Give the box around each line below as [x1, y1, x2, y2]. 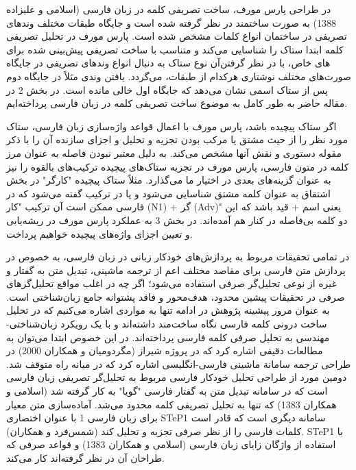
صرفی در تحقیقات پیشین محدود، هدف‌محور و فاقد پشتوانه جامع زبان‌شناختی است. [6, 289, 345, 304]
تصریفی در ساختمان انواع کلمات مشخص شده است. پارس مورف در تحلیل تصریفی [6, 29, 347, 43]
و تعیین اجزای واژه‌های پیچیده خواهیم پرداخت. [6, 226, 193, 240]
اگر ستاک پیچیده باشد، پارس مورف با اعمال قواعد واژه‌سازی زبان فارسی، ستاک [6, 119, 337, 133]
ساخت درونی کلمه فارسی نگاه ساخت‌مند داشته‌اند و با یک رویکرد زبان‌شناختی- [6, 317, 327, 331]
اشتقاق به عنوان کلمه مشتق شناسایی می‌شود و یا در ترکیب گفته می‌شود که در [6, 186, 331, 200]
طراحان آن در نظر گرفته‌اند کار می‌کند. [6, 451, 165, 465]
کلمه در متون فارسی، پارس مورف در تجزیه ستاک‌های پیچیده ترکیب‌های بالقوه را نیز [6, 159, 349, 173]
